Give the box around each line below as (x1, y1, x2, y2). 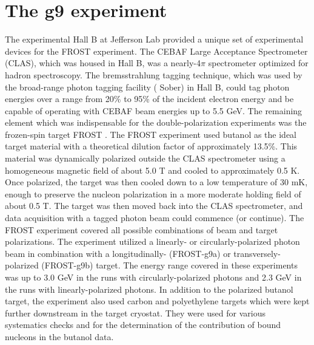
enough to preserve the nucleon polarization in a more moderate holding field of (5, 187, 301, 200)
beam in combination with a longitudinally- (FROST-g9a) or (5, 247, 231, 259)
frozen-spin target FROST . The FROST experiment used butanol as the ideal (5, 128, 297, 140)
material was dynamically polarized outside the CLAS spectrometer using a (5, 152, 286, 165)
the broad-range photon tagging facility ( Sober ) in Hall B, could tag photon (5, 80, 290, 93)
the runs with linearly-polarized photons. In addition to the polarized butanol (5, 282, 293, 295)
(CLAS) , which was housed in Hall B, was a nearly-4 (5, 56, 201, 69)
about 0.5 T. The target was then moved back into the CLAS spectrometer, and (5, 199, 303, 212)
